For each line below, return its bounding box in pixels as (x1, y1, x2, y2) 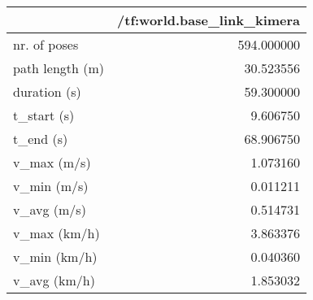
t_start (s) (13, 106, 75, 124)
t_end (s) (13, 129, 68, 148)
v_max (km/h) (13, 224, 100, 242)
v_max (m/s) (13, 153, 91, 172)
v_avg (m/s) (13, 200, 86, 219)
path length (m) (13, 59, 105, 77)
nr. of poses (13, 35, 79, 54)
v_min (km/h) (13, 247, 98, 266)
